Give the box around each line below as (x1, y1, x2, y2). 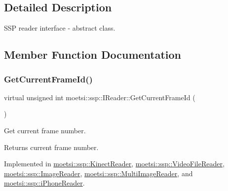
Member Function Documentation (4, 47, 182, 62)
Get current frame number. (4, 125, 86, 135)
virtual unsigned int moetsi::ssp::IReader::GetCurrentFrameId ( (4, 92, 195, 102)
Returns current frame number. (4, 142, 99, 152)
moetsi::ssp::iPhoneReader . (4, 178, 85, 188)
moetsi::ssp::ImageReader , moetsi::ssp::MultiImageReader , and (4, 168, 193, 178)
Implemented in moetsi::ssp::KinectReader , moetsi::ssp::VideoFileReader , (4, 158, 225, 169)
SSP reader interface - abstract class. (4, 23, 115, 33)
